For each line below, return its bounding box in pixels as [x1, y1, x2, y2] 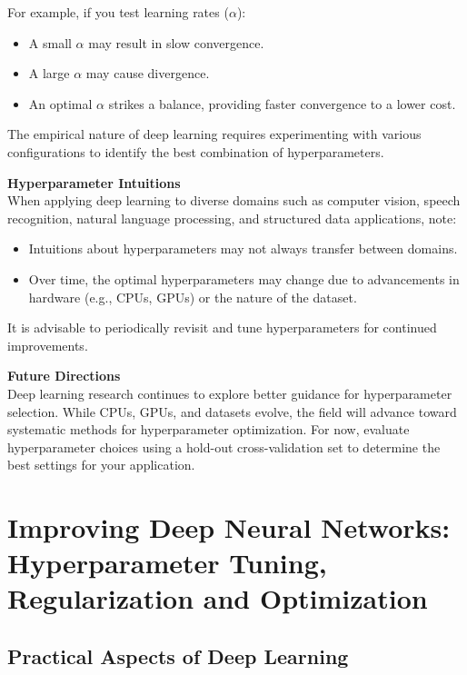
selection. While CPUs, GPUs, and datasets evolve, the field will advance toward [7, 402, 457, 421]
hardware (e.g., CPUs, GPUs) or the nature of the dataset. [28, 287, 357, 306]
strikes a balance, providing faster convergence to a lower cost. [108, 94, 456, 113]
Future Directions [7, 366, 121, 385]
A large [28, 64, 70, 83]
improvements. [7, 335, 88, 354]
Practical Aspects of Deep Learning [7, 642, 349, 670]
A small [28, 33, 72, 52]
